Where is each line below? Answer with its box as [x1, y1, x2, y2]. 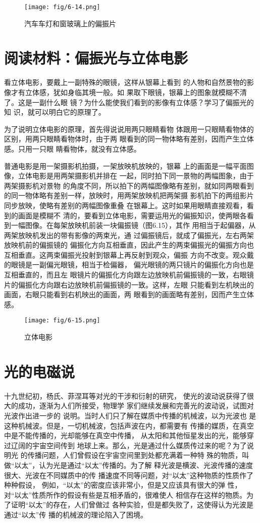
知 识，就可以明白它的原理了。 [4, 107, 106, 117]
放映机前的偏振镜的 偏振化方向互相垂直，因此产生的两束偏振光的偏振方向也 [4, 240, 254, 250]
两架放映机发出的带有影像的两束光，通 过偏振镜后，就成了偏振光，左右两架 [4, 229, 254, 240]
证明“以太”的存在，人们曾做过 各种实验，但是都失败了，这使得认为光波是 [11, 499, 253, 510]
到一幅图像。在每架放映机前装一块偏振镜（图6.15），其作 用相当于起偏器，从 [4, 220, 256, 230]
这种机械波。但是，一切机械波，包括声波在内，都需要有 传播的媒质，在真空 [4, 420, 254, 431]
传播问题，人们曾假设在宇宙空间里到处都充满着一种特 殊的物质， [27, 450, 242, 460]
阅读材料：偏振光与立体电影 [4, 47, 188, 68]
